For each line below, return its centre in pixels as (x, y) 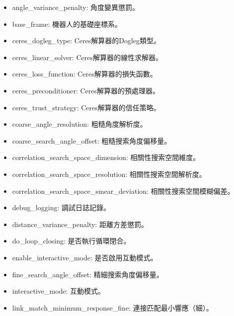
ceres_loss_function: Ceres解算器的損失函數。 (84, 74)
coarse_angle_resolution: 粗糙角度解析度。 (79, 124)
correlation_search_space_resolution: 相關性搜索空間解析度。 (109, 174)
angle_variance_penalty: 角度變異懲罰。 (76, 7)
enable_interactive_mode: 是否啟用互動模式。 (85, 257)
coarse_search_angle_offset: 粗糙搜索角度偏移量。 (92, 140)
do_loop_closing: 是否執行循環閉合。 (71, 241)
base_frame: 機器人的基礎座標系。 (67, 24)
